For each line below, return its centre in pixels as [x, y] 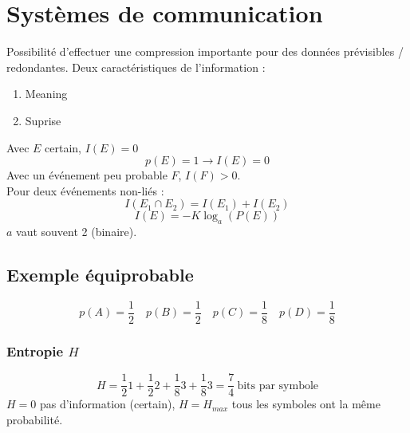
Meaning [46, 94]
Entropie [35, 350]
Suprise [43, 120]
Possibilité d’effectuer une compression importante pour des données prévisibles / [205, 51]
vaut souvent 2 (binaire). [77, 232]
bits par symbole [278, 386]
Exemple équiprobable [100, 275]
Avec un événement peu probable [87, 175]
